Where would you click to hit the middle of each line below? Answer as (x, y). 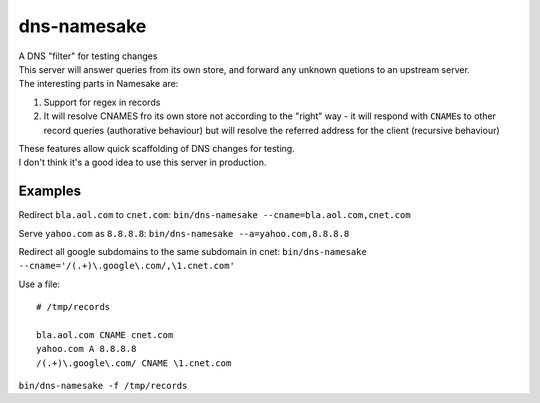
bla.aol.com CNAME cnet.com (105, 334)
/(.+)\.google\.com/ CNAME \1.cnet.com (134, 363)
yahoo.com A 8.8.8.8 (86, 349)
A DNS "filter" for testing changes (88, 56)
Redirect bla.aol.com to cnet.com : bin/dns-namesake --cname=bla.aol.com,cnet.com (214, 215)
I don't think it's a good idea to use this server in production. (142, 162)
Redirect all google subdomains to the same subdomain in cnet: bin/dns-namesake (192, 251)
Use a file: (39, 284)
